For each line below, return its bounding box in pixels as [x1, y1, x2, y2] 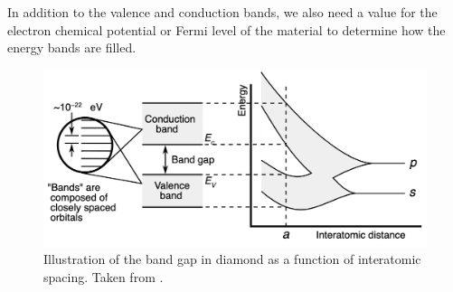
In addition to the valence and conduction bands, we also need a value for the [7, 3, 438, 21]
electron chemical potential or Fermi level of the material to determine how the [7, 20, 446, 39]
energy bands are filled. [7, 38, 137, 57]
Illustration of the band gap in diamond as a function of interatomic [43, 250, 421, 268]
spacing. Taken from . [43, 267, 164, 286]
